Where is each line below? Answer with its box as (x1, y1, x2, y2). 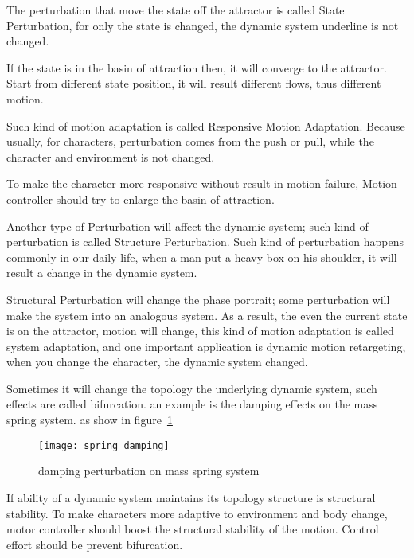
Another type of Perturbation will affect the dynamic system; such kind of (6, 217, 369, 234)
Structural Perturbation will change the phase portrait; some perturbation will (6, 291, 390, 307)
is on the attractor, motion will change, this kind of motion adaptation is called (6, 322, 394, 339)
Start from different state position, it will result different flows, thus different (6, 75, 381, 92)
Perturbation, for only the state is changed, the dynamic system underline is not (6, 17, 399, 33)
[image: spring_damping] (38, 439, 170, 451)
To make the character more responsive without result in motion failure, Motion (6, 175, 397, 192)
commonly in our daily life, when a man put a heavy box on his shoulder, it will (6, 248, 397, 265)
